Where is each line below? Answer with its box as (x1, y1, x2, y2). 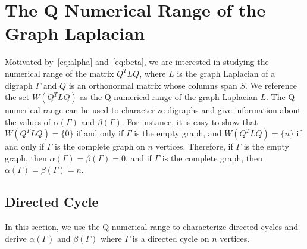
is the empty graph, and (134, 127, 222, 139)
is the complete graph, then (162, 151, 262, 164)
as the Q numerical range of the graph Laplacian (80, 91, 258, 103)
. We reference (245, 79, 297, 91)
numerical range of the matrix (5, 67, 114, 79)
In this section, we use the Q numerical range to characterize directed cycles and (5, 220, 299, 233)
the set (5, 91, 30, 103)
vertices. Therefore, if (155, 140, 233, 152)
